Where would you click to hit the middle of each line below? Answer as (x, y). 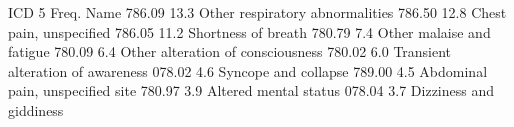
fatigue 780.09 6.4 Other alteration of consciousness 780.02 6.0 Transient (230, 51)
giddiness (36, 109)
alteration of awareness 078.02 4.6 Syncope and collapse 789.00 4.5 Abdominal (248, 70)
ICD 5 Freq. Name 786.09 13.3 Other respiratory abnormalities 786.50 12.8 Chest (257, 12)
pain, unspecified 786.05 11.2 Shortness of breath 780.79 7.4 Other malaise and (249, 31)
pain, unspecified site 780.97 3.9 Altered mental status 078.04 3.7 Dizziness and (251, 90)
